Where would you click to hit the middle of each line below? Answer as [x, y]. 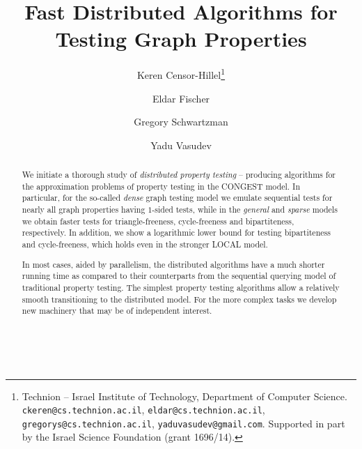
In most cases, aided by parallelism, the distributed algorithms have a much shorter [173, 264]
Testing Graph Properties [181, 39]
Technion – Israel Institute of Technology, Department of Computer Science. [184, 396]
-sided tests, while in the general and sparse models [245, 210]
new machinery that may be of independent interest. [117, 311]
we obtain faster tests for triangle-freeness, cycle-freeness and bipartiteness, [158, 221]
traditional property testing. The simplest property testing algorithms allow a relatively [181, 287]
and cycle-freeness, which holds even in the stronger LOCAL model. [145, 244]
